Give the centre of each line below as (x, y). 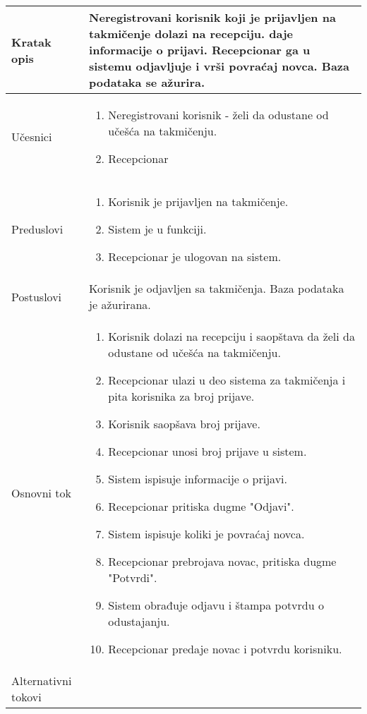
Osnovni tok (41, 492)
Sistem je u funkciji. (157, 229)
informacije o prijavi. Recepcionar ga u (200, 50)
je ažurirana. (120, 304)
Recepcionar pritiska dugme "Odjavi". (201, 506)
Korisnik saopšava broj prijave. (184, 424)
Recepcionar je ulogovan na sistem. (195, 256)
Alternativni (42, 680)
